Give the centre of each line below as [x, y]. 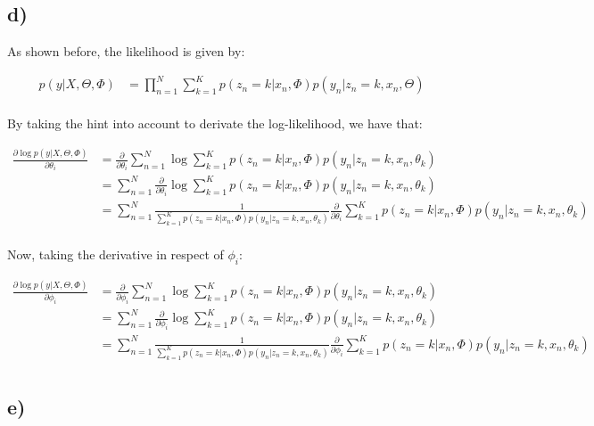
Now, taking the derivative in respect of [115, 254]
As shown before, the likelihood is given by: [126, 51]
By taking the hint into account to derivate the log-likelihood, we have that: [215, 123]
